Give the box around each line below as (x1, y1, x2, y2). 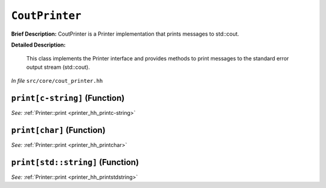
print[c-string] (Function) (11, 92, 125, 103)
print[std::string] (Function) (11, 157, 139, 167)
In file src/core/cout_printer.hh (11, 77, 103, 85)
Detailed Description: (11, 41, 66, 48)
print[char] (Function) (11, 125, 106, 135)
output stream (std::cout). (26, 63, 90, 71)
